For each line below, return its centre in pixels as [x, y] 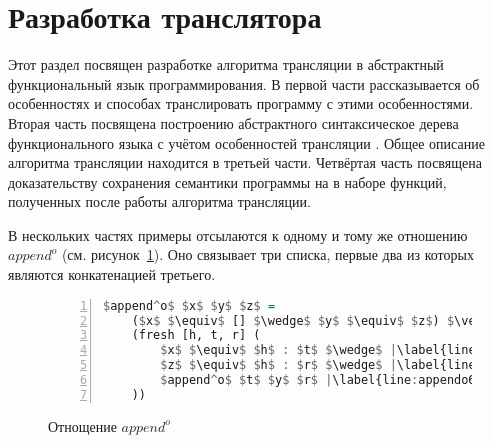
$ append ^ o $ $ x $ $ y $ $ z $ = [189, 305]
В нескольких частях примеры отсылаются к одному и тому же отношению [238, 234]
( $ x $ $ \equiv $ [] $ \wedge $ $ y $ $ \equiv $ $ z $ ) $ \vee [307, 320]
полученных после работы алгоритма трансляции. [159, 201]
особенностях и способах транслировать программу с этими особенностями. [241, 103]
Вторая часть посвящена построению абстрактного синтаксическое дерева [233, 122]
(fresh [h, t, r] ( [196, 335]
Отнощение [82, 425]
